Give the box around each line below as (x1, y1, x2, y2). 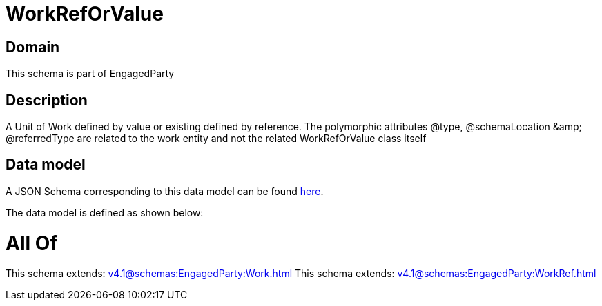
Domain (6, 38, 60, 56)
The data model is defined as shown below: (6, 206, 204, 218)
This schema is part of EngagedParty (6, 68, 175, 80)
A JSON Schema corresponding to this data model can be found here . (6, 185, 324, 197)
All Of (6, 231, 58, 255)
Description (6, 91, 88, 109)
